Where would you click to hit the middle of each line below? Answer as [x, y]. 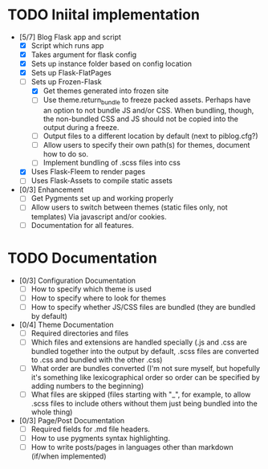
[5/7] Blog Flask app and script [70, 37]
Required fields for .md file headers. [90, 429]
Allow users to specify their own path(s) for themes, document [146, 145]
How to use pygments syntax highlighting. [100, 438]
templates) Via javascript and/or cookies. [99, 216]
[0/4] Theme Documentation [66, 324]
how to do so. [66, 154]
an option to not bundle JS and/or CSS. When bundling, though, [148, 111]
